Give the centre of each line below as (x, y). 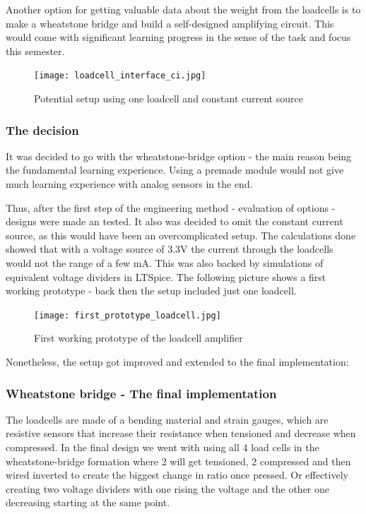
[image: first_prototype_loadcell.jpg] (128, 315)
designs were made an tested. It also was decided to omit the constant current (175, 221)
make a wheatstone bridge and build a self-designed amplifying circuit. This (170, 23)
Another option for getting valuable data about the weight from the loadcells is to (183, 9)
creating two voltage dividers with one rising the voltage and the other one (168, 488)
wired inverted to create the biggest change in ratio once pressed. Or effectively (177, 475)
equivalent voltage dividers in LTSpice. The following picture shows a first (166, 276)
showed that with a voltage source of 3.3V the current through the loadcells (170, 249)
